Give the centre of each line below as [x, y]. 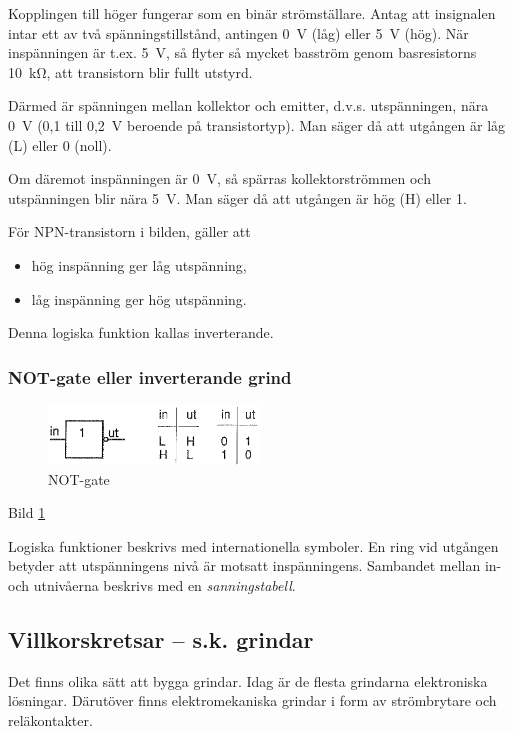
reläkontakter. [50, 719]
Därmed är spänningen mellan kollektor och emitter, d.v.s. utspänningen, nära [248, 105]
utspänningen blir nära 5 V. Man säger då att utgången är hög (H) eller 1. [237, 197]
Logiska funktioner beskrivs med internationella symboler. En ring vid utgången [253, 545]
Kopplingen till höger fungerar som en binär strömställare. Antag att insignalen [252, 13]
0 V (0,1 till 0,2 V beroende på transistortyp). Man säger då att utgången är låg [257, 124]
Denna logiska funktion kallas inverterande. [141, 332]
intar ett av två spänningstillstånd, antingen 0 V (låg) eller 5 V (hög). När [238, 32]
